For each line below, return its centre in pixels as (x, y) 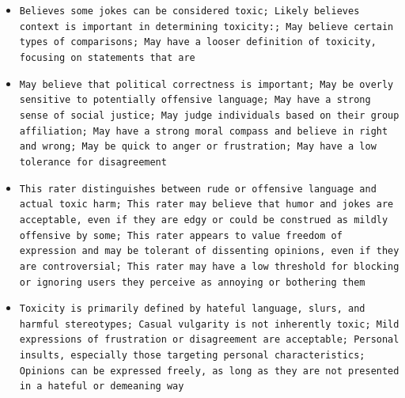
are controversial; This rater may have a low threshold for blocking (209, 266)
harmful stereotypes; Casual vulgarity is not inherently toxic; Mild (209, 324)
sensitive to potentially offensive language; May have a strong (195, 100)
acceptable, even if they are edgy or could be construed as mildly (204, 220)
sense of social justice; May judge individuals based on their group (209, 115)
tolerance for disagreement (93, 162)
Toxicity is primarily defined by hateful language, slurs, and (192, 309)
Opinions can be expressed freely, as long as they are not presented (209, 371)
